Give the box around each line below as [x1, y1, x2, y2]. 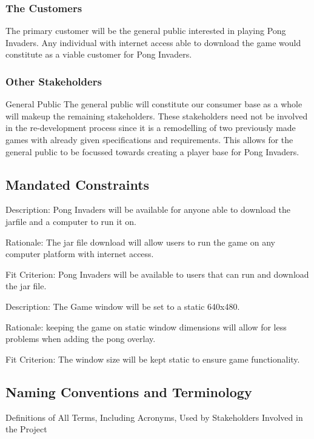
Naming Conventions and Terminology [5, 382, 252, 401]
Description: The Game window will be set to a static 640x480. [5, 300, 240, 312]
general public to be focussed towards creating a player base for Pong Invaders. [5, 145, 299, 158]
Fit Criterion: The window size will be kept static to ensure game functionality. [5, 352, 300, 365]
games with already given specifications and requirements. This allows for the [5, 133, 293, 146]
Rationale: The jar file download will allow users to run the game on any [5, 235, 275, 248]
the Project [5, 423, 47, 435]
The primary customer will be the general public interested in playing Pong [5, 24, 286, 37]
